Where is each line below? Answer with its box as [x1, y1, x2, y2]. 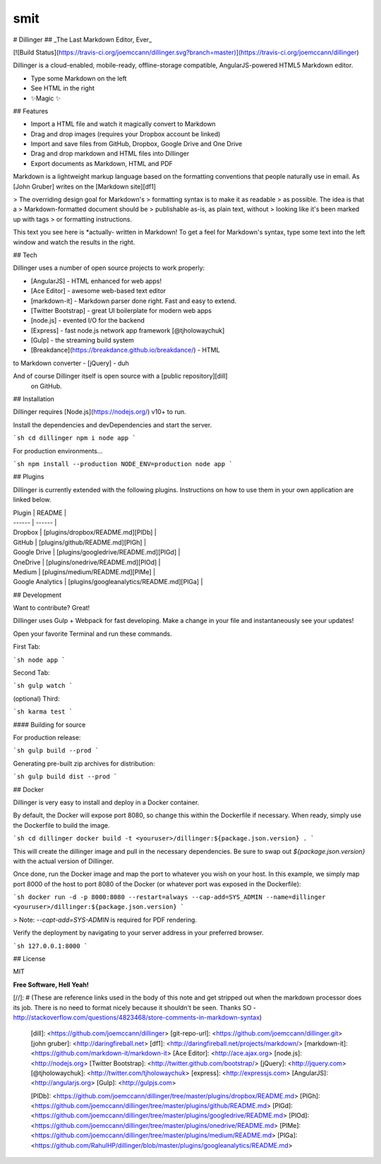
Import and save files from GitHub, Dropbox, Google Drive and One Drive [30, 140, 243, 148]
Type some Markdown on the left [30, 74, 127, 83]
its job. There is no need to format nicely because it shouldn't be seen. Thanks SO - [13, 1003, 257, 1011]
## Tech [13, 251, 38, 259]
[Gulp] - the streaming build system [30, 336, 134, 345]
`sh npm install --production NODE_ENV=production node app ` [13, 460, 233, 468]
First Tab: [13, 643, 41, 651]
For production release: [13, 733, 81, 742]
